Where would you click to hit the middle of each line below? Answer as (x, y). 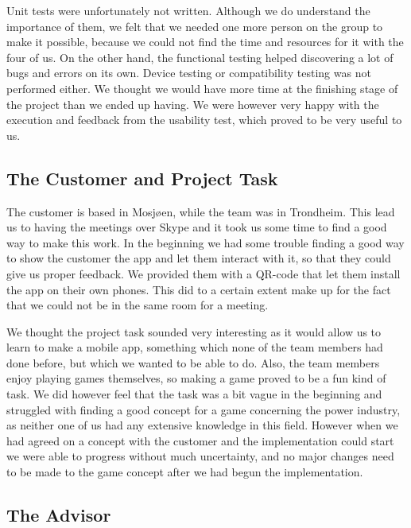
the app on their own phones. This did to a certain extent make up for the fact (199, 289)
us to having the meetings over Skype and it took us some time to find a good (197, 227)
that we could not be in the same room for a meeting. (138, 305)
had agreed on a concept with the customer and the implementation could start (200, 440)
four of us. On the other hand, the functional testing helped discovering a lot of (200, 57)
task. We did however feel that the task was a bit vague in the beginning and (194, 394)
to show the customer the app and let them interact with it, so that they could (199, 258)
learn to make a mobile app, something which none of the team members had (195, 347)
